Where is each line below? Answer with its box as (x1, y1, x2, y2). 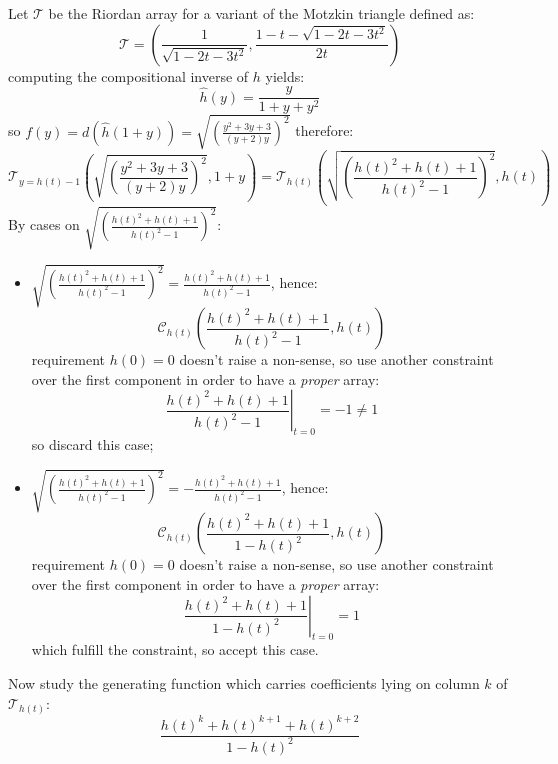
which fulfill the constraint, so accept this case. (31, 639, 319, 660)
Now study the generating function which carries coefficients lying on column (8, 672, 480, 693)
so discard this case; (31, 434, 154, 455)
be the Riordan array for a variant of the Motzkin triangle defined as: (48, 3, 475, 23)
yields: (265, 65, 305, 86)
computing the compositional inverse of (8, 65, 249, 86)
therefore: (295, 120, 354, 141)
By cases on (8, 214, 80, 235)
